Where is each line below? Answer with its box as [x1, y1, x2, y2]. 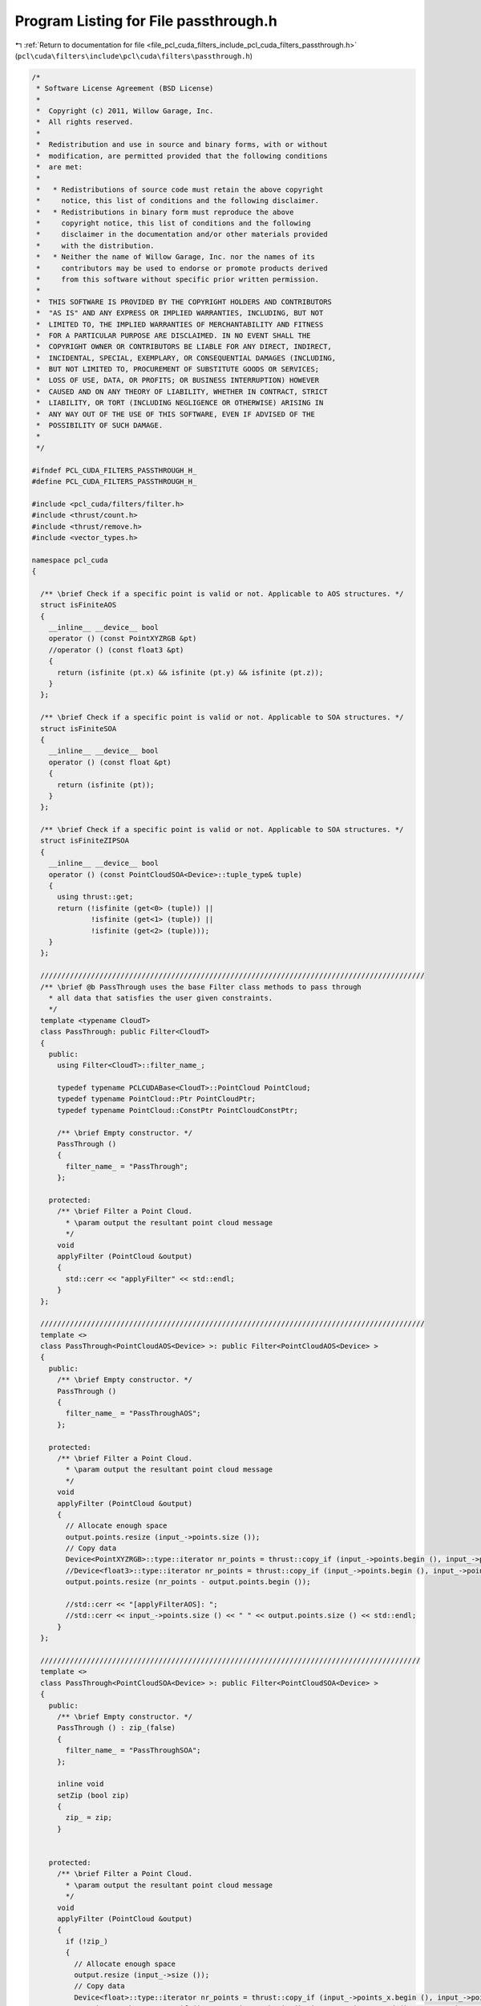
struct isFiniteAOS [40, 600, 117, 610]
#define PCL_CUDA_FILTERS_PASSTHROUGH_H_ [31, 477, 197, 485]
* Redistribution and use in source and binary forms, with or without [36, 140, 328, 149]
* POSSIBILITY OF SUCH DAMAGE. [36, 421, 164, 430]
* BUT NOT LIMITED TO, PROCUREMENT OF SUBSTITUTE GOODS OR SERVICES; [36, 365, 320, 374]
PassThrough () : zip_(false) [57, 1724, 176, 1732]
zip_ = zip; [65, 1813, 112, 1822]
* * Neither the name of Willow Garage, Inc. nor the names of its [36, 253, 316, 262]
